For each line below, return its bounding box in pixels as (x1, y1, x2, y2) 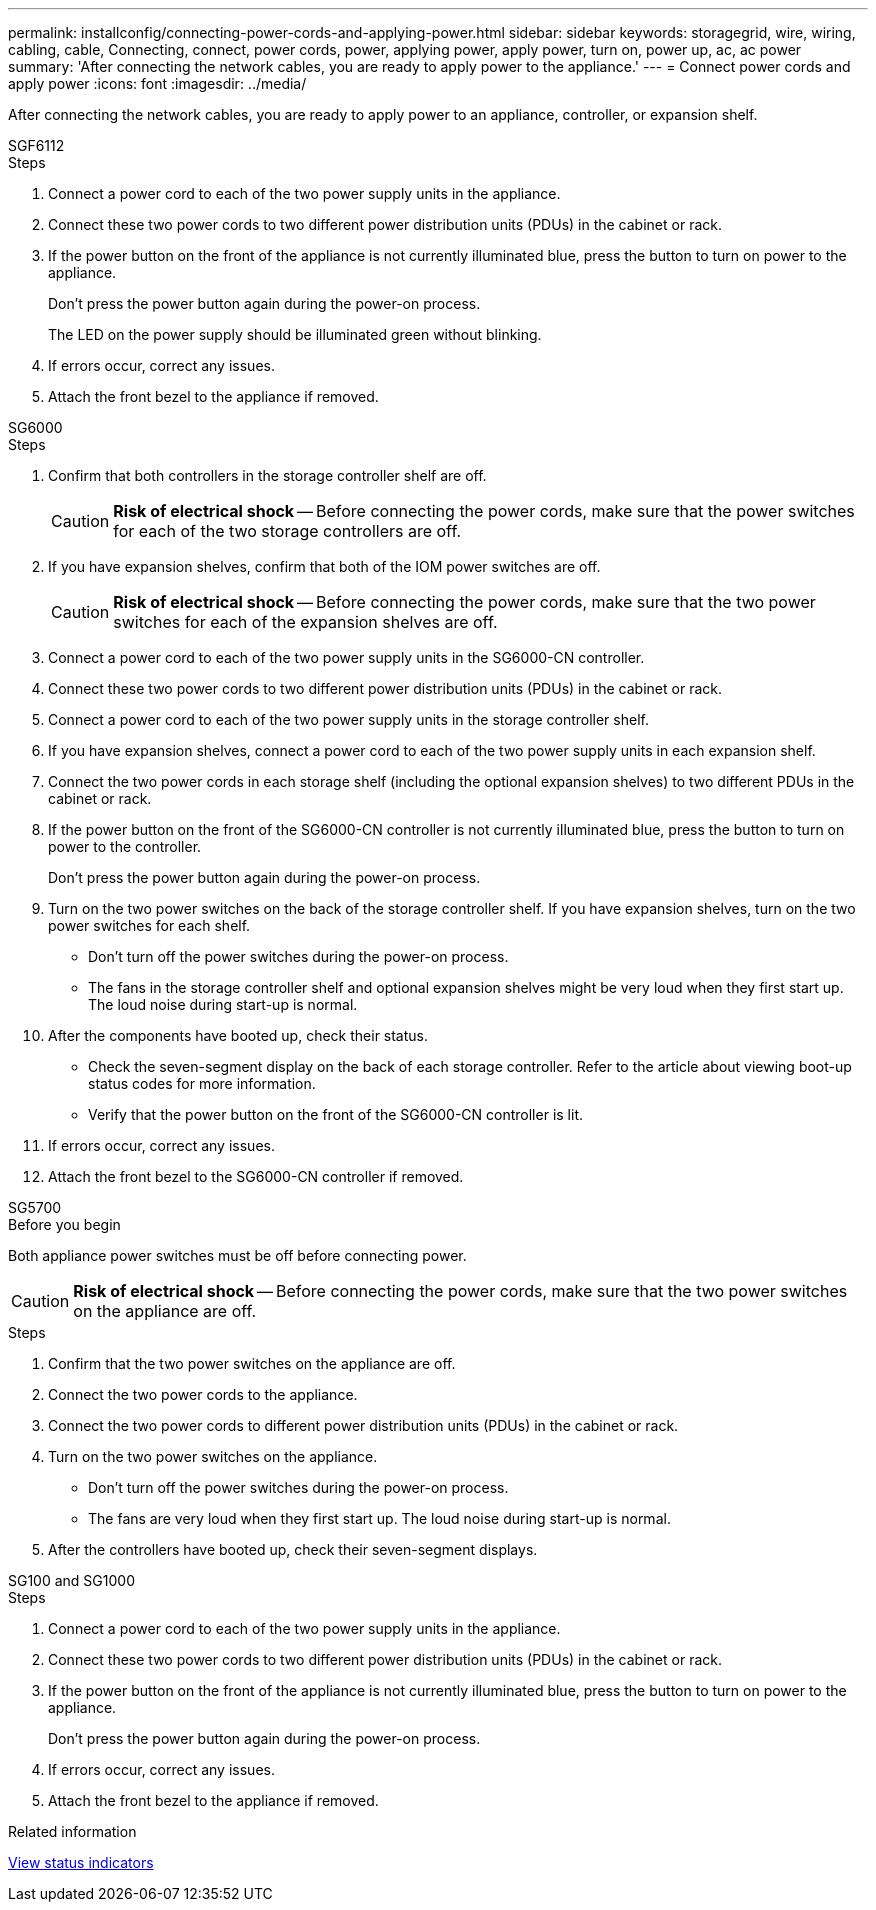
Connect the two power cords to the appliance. (48, 1386, 358, 1403)
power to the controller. (48, 838, 202, 855)
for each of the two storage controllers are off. (113, 521, 462, 541)
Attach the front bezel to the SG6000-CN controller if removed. (48, 1168, 464, 1185)
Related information (8, 1823, 137, 1840)
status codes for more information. (88, 1075, 316, 1092)
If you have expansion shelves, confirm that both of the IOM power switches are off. (48, 558, 601, 575)
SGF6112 (8, 137, 65, 154)
